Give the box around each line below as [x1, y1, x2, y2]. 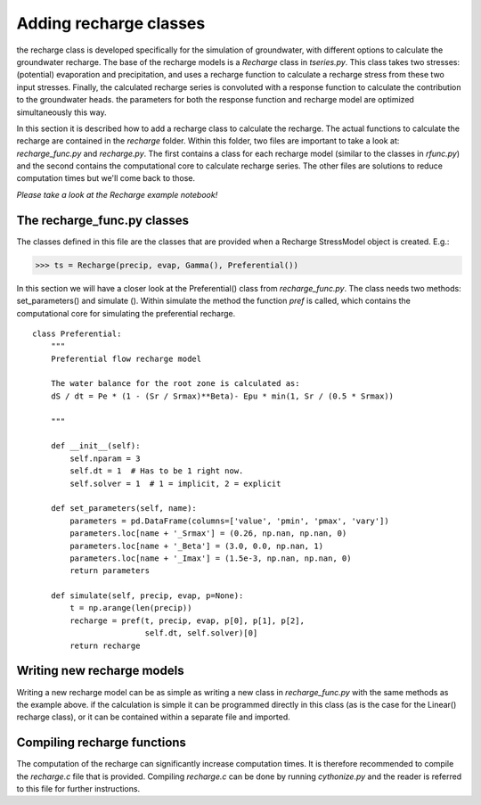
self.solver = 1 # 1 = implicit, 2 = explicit [69, 478, 281, 489]
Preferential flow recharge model [50, 353, 202, 364]
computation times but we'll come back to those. [16, 173, 196, 184]
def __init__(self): [50, 441, 141, 451]
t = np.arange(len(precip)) [69, 603, 192, 613]
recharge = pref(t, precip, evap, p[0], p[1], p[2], [69, 615, 305, 626]
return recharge [69, 640, 141, 651]
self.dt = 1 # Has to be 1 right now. [69, 466, 244, 476]
